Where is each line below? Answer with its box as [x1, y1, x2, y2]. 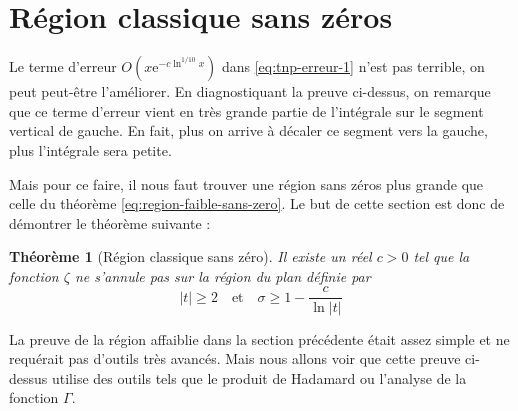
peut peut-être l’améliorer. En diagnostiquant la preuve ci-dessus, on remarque [9, 81, 491, 102]
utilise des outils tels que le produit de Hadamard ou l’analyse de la [51, 367, 467, 388]
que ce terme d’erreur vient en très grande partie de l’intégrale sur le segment [9, 100, 484, 121]
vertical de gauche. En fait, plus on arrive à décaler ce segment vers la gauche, [9, 120, 488, 141]
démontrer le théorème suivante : [9, 212, 211, 233]
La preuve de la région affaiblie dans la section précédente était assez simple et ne [9, 328, 510, 349]
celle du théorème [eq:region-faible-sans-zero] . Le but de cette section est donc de [9, 193, 505, 214]
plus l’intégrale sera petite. [9, 139, 172, 160]
